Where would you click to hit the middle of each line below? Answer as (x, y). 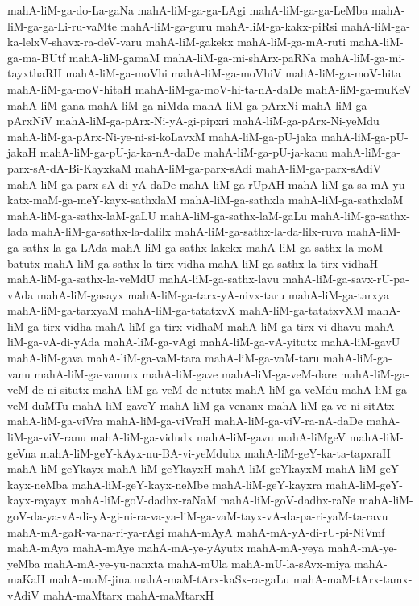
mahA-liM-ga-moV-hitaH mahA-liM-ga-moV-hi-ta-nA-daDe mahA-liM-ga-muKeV (209, 88)
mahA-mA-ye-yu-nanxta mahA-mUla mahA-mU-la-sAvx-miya (197, 563)
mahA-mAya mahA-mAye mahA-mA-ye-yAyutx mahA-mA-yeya (166, 547)
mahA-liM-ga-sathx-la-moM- (316, 247)
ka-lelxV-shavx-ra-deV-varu (75, 42)
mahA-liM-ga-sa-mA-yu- (348, 184)
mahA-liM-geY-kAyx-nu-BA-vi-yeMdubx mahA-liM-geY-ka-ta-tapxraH (215, 452)
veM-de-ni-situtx (48, 389)
